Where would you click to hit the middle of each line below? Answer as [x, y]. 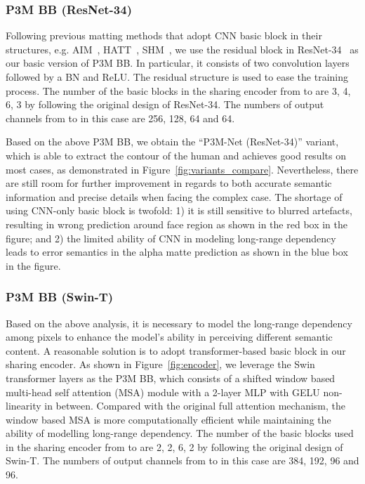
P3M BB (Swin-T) [60, 297]
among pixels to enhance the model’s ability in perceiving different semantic [169, 337]
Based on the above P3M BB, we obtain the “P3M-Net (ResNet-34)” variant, [172, 142]
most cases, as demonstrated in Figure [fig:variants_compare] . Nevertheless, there [182, 169]
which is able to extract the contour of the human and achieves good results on [176, 155]
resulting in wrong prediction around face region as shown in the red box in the [177, 224]
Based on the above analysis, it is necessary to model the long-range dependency [179, 323]
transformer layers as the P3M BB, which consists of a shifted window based [171, 378]
